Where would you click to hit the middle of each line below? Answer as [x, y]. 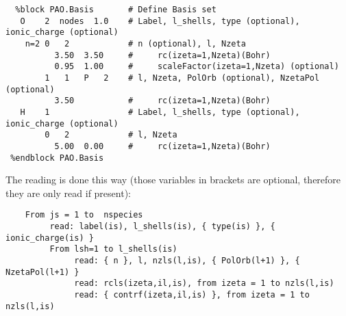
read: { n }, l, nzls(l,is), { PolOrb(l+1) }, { [187, 261]
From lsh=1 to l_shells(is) [113, 249]
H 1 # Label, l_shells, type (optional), [160, 112]
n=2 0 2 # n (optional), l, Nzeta [135, 43]
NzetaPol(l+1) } [42, 272]
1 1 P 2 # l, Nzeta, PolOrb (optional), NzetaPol [182, 78]
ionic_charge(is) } [50, 238]
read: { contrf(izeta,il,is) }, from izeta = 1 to [192, 294]
